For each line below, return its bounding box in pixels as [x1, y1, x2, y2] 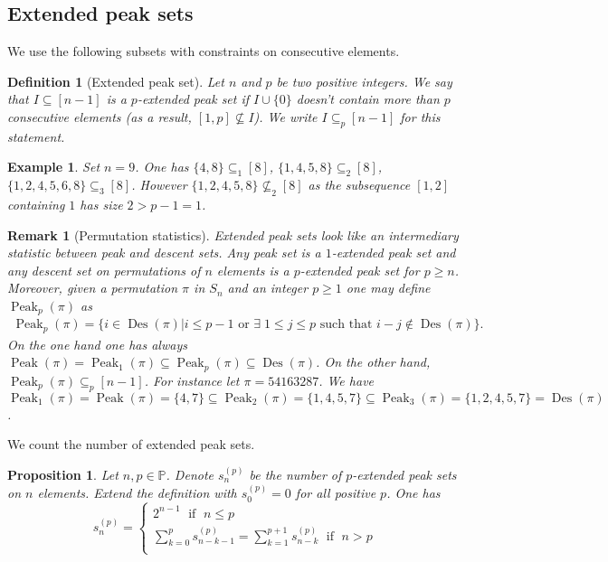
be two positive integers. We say [276, 71, 452, 90]
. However [131, 175, 187, 194]
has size [80, 194, 123, 213]
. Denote [166, 464, 214, 483]
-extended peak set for [299, 260, 420, 279]
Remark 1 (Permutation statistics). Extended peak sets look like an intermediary [7, 225, 459, 244]
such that [319, 318, 373, 332]
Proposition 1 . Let [7, 464, 119, 483]
